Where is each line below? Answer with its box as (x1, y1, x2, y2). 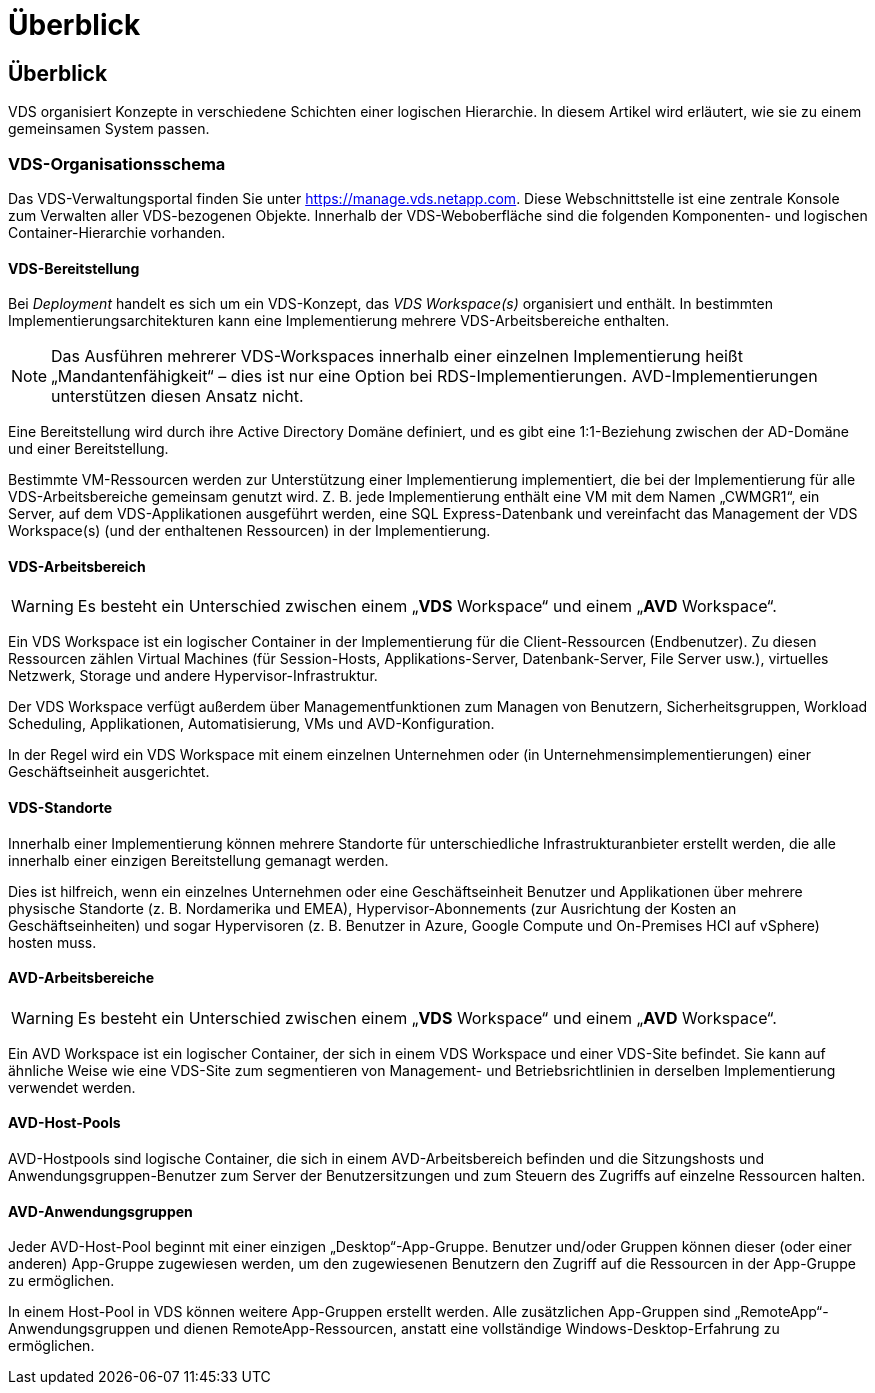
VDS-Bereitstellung (8, 259, 140, 277)
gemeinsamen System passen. (8, 120, 210, 138)
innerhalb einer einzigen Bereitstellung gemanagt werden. (8, 851, 389, 869)
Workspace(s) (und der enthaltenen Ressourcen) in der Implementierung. (8, 522, 491, 540)
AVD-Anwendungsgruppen (8, 1202, 193, 1220)
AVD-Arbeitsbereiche (8, 969, 155, 987)
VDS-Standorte (8, 798, 113, 816)
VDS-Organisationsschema (8, 153, 226, 174)
